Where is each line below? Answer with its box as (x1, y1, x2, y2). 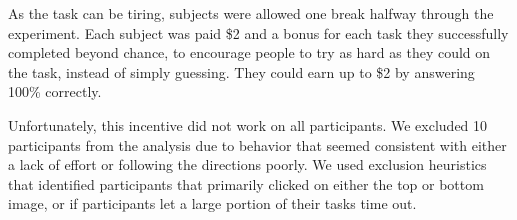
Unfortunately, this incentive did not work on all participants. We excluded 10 (8, 114, 488, 135)
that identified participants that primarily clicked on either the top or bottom (8, 173, 484, 194)
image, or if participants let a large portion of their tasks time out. (8, 193, 417, 214)
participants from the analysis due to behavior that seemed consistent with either (8, 134, 507, 155)
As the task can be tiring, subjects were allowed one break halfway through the (8, 3, 494, 23)
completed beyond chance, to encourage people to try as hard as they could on (8, 42, 491, 63)
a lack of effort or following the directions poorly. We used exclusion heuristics (8, 154, 487, 175)
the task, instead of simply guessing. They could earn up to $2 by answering (8, 61, 475, 82)
